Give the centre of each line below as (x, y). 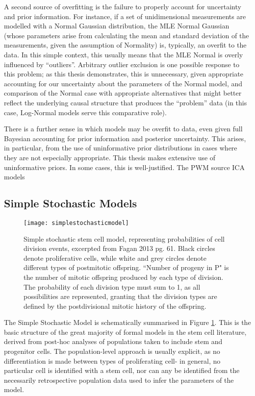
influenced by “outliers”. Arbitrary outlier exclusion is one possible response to (122, 64)
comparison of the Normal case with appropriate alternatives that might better (123, 93)
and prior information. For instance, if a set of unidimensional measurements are (125, 16)
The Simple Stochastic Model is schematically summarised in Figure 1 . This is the (127, 322)
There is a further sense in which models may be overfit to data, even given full (123, 129)
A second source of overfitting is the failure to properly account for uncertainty (123, 6)
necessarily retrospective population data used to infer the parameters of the (119, 380)
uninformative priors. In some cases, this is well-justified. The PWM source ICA (124, 167)
